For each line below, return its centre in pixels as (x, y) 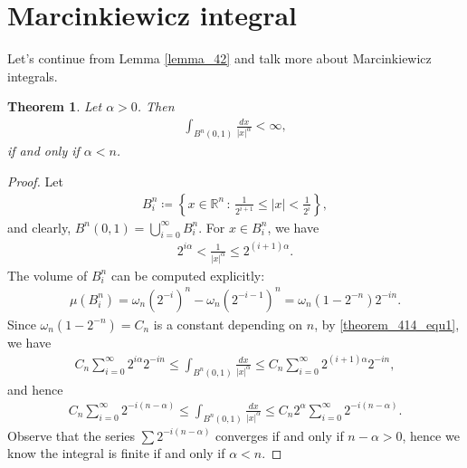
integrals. (33, 76)
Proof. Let (35, 181)
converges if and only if (280, 435)
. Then (156, 106)
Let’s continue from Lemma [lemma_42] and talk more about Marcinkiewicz (219, 58)
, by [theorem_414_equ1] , (387, 324)
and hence (35, 389)
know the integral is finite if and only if (116, 453)
